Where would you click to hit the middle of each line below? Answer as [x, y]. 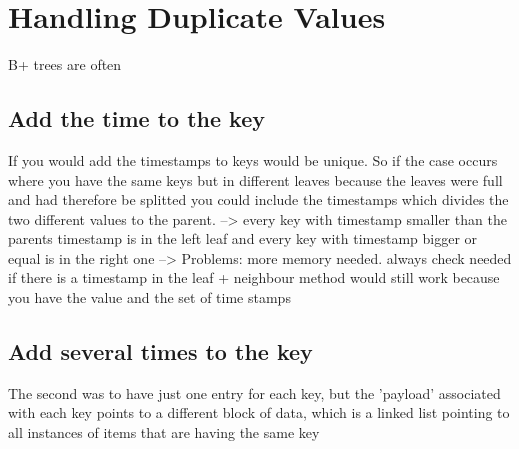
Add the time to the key [136, 118]
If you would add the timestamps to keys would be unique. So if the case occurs [253, 159]
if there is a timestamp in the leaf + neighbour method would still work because [254, 277]
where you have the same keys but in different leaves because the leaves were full [255, 179]
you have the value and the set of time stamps [149, 297]
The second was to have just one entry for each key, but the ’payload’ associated [254, 392]
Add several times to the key [160, 351]
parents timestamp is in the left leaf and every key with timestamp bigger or [243, 238]
